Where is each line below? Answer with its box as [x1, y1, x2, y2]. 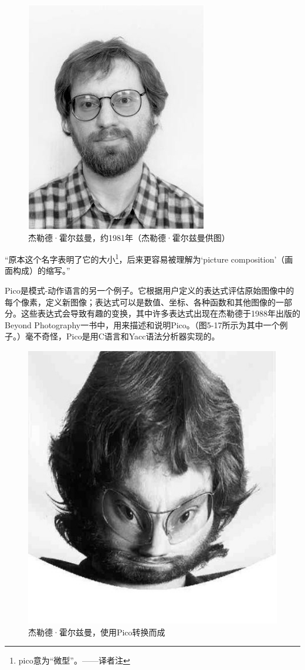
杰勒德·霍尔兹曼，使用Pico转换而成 [28, 625, 165, 638]
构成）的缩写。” [12, 264, 70, 277]
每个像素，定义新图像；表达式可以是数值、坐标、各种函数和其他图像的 [5, 295, 276, 308]
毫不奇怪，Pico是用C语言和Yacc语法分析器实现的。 [25, 330, 220, 342]
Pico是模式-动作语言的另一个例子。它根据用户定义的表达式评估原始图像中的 [5, 284, 294, 297]
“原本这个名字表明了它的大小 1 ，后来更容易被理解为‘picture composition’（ [5, 251, 285, 265]
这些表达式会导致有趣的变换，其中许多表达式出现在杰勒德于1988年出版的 [21, 307, 300, 319]
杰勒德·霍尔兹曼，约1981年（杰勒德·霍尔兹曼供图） [28, 231, 230, 243]
